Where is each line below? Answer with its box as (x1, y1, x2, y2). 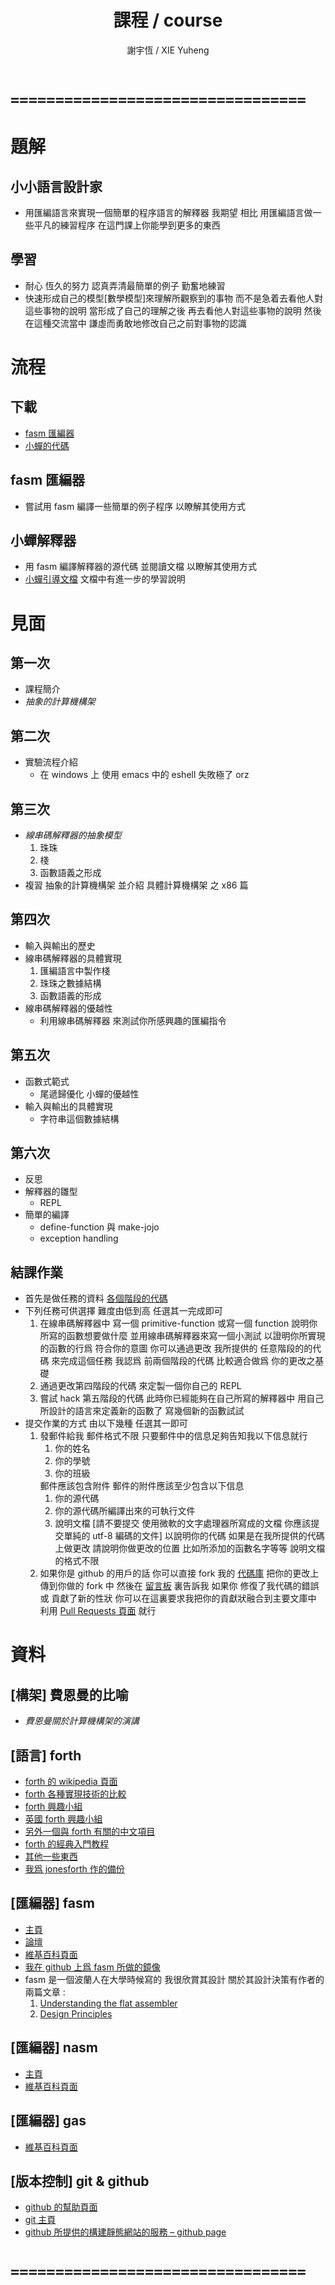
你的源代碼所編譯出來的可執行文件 (54, 1505, 196, 1517)
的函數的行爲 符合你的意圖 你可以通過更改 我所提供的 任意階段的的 (39, 1342, 313, 1355)
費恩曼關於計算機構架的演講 (24, 1715, 140, 1727)
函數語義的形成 (39, 989, 102, 1001)
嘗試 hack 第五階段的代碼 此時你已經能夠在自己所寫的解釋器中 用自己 (39, 1392, 325, 1405)
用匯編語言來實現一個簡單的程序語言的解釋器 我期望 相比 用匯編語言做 (24, 206, 313, 218)
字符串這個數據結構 (39, 1112, 120, 1125)
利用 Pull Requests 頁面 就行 (39, 1605, 157, 1617)
